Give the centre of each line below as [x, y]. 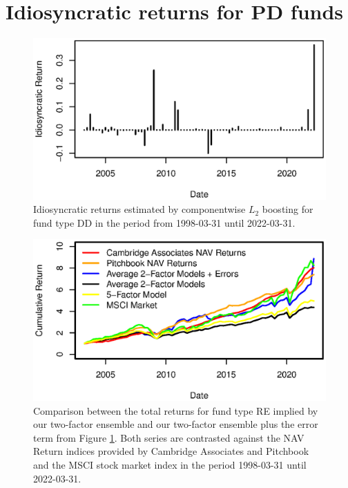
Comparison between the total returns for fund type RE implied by [176, 410]
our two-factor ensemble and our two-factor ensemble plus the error [176, 424]
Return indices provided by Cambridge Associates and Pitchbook [171, 451]
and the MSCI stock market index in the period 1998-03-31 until [170, 464]
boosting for [288, 209]
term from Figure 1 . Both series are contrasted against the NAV [169, 437]
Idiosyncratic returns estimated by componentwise [139, 209]
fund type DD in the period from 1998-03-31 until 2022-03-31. [164, 222]
